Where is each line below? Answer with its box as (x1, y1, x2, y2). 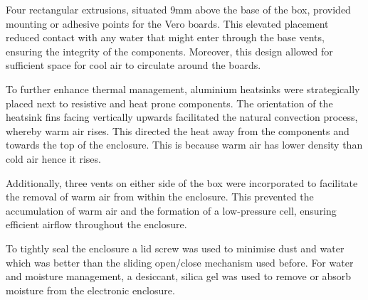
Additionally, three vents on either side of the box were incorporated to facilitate (6, 175, 358, 190)
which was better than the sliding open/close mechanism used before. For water (6, 255, 354, 269)
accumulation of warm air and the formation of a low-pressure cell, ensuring (6, 203, 337, 218)
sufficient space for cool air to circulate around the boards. (6, 58, 261, 73)
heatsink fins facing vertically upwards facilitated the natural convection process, (6, 109, 358, 124)
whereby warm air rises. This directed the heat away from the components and (6, 123, 349, 138)
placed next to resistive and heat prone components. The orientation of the (6, 95, 333, 110)
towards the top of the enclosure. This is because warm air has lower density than (6, 137, 363, 152)
